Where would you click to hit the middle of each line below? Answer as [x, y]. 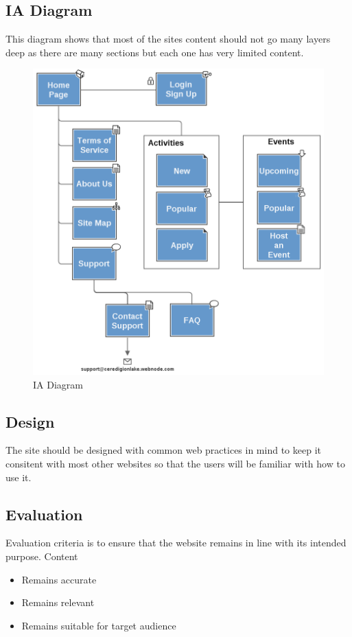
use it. [19, 477]
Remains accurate [59, 579]
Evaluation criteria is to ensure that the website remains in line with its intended [176, 543]
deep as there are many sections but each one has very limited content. [155, 52]
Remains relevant [58, 602]
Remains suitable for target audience [99, 625]
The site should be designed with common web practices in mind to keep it [163, 450]
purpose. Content [42, 556]
